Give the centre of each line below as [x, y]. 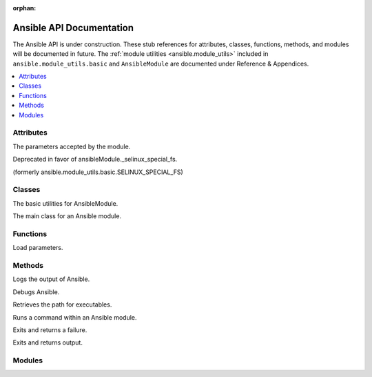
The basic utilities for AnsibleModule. [65, 203]
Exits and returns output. [48, 342]
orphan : [24, 8]
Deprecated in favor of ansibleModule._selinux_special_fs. [95, 159]
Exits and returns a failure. [50, 330]
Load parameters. [38, 248]
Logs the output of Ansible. [51, 279]
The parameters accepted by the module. [72, 146]
